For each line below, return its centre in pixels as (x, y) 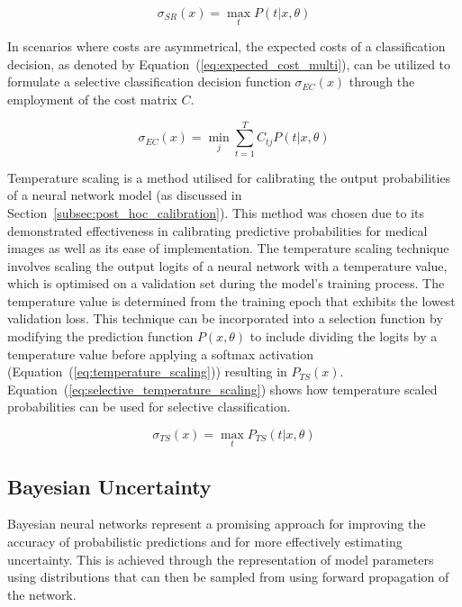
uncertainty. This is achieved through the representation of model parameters (221, 559)
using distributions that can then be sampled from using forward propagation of (228, 577)
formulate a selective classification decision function (149, 82)
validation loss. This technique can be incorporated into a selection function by (225, 318)
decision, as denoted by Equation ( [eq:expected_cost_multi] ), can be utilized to (229, 63)
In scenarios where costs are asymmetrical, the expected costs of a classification (226, 46)
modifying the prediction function (100, 336)
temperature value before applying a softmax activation (161, 353)
